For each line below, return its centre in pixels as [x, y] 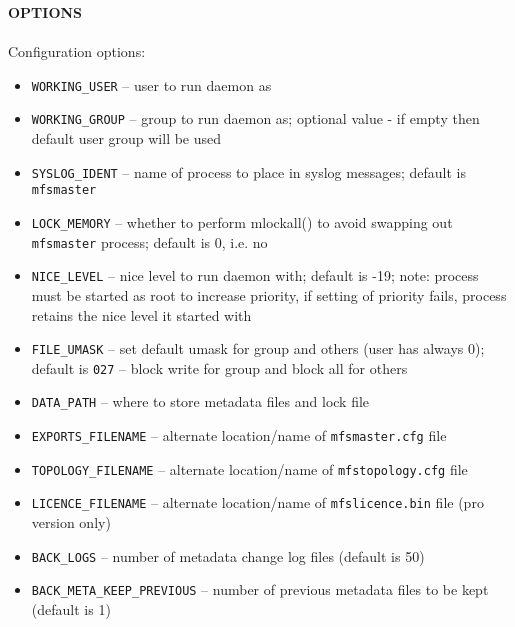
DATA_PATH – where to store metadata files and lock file [200, 401]
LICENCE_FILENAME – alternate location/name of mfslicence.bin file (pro [257, 502]
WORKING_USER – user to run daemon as [151, 84]
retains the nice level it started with [141, 314]
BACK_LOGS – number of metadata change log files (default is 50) [228, 555]
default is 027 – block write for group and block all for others [219, 367]
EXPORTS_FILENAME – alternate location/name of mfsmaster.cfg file [239, 435]
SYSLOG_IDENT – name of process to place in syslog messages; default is [248, 171]
